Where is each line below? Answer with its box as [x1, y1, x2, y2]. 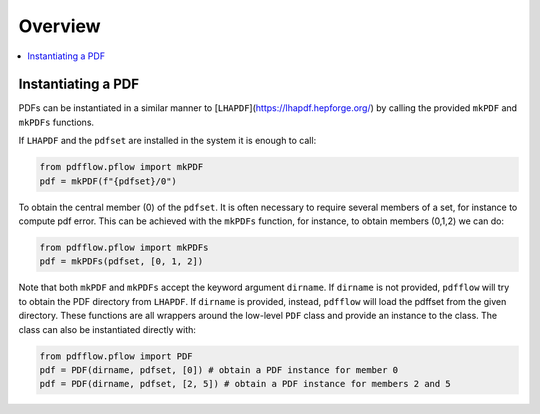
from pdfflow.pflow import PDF [39, 350, 194, 362]
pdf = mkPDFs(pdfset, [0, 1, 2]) [39, 256, 204, 267]
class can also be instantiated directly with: [18, 323, 197, 335]
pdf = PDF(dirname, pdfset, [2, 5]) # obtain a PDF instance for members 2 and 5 [39, 378, 452, 390]
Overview [18, 15, 101, 37]
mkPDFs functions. [18, 116, 95, 128]
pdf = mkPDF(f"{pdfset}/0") [39, 175, 177, 187]
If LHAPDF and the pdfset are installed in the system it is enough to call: [18, 135, 317, 147]
